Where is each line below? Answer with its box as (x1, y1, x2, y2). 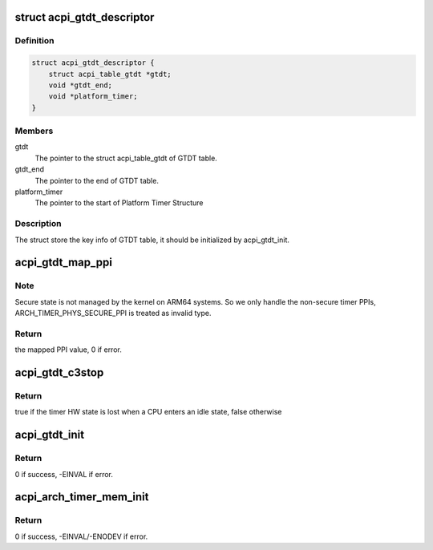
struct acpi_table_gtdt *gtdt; (48, 69, 172, 79)
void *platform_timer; (48, 92, 138, 101)
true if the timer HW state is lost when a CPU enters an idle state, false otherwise (14, 407, 282, 417)
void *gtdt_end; (48, 80, 112, 90)
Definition (14, 35, 55, 47)
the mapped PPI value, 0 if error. (14, 345, 122, 354)
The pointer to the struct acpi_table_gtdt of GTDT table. (34, 153, 218, 163)
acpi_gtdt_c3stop (14, 366, 104, 380)
